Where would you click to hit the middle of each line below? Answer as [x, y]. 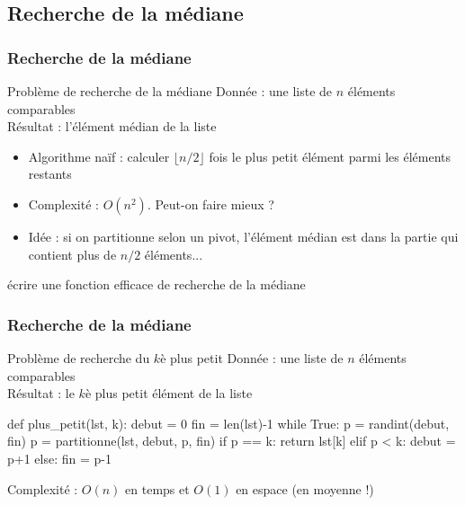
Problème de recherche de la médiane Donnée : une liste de [170, 91]
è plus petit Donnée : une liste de [252, 357]
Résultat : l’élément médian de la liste [112, 126]
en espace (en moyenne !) [305, 488]
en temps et [157, 488]
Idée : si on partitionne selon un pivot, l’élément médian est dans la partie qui [243, 236]
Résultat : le [41, 393]
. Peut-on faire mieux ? [210, 204]
